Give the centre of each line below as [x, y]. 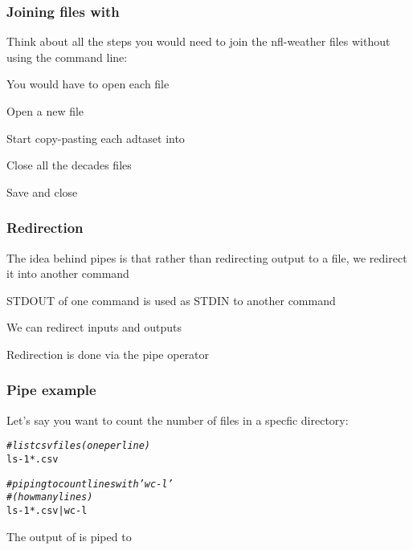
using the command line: [67, 57]
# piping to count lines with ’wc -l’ [90, 484]
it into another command [68, 273]
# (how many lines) [50, 497]
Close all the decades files [69, 165]
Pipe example [51, 390]
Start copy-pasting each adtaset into [96, 138]
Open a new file [45, 111]
